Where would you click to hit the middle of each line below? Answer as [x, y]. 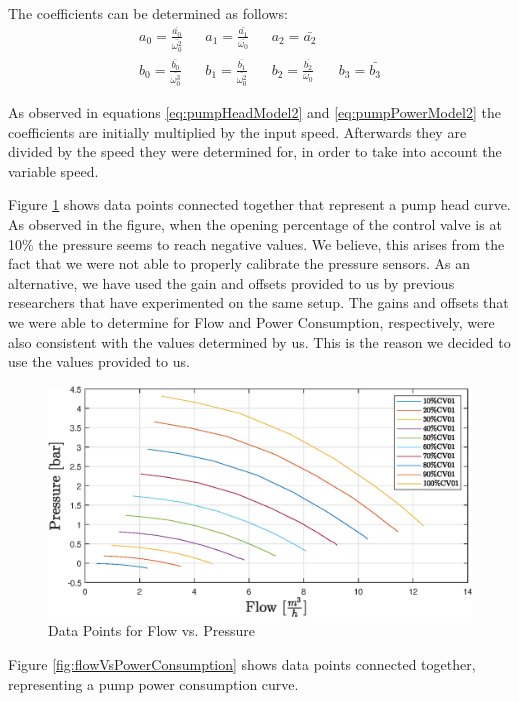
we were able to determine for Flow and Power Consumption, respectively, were [251, 322]
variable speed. [53, 170]
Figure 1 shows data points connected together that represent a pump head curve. [259, 204]
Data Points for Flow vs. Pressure [151, 630]
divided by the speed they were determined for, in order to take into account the [255, 151]
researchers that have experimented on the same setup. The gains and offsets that [258, 302]
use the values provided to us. [99, 361]
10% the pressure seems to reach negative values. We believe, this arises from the [256, 243]
